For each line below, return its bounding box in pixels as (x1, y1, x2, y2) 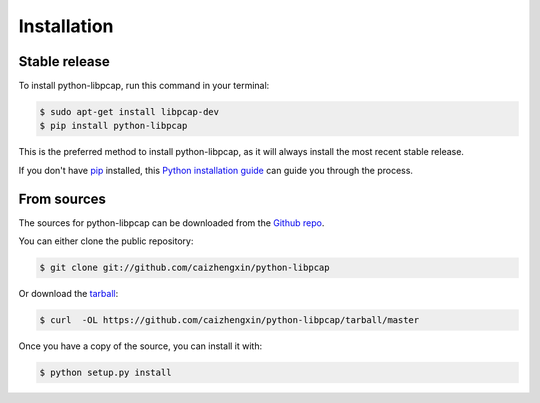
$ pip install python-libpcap (39, 120, 188, 132)
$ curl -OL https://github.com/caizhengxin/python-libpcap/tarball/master (39, 315, 420, 326)
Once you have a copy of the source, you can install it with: (18, 340, 263, 352)
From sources (18, 190, 107, 207)
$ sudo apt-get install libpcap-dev (39, 106, 220, 118)
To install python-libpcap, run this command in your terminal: (18, 80, 270, 92)
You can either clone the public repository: (18, 235, 194, 247)
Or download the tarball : (18, 288, 119, 300)
